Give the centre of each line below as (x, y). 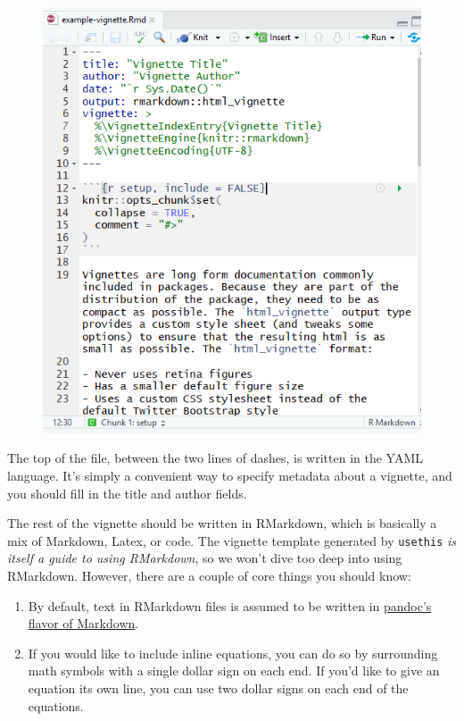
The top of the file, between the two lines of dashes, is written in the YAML (215, 458)
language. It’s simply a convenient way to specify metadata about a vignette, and (230, 475)
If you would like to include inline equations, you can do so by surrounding (233, 653)
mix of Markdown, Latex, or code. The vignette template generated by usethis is (232, 540)
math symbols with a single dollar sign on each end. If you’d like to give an (234, 671)
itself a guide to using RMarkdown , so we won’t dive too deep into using (205, 558)
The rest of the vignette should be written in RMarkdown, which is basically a (222, 523)
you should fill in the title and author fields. (127, 493)
